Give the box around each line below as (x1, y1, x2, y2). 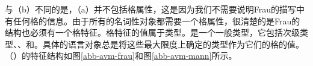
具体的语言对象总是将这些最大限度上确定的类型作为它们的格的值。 (42, 37, 304, 50)
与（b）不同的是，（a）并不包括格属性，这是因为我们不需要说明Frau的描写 (5, 3, 297, 15)
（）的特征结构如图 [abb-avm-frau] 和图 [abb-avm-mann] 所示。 (5, 49, 237, 62)
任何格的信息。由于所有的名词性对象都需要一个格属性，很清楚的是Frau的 (13, 14, 300, 27)
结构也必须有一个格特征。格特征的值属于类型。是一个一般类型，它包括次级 (5, 26, 300, 39)
